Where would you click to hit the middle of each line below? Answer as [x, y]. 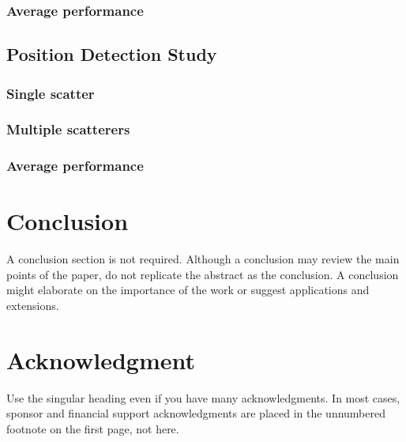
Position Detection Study [112, 54]
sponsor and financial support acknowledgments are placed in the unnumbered [196, 413]
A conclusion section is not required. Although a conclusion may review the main [203, 259]
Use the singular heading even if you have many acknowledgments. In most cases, [203, 397]
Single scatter [51, 93]
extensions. [33, 306]
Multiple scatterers [68, 129]
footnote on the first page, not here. [93, 428]
